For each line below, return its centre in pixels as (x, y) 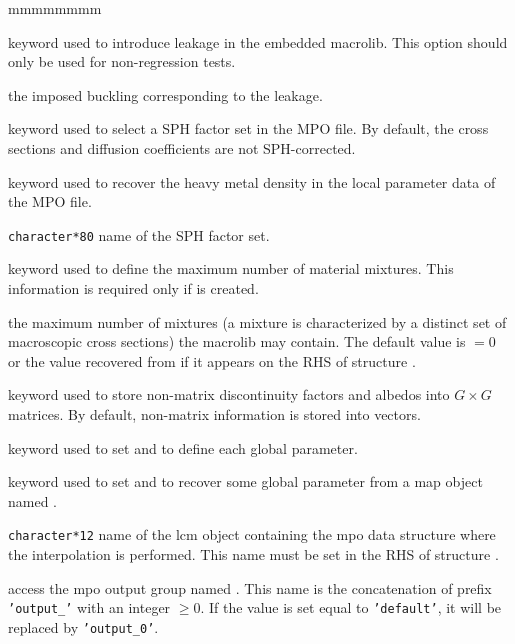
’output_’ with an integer (89, 607)
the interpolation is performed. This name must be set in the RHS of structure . (253, 554)
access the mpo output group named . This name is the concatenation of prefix (250, 587)
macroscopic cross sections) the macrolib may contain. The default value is (237, 341)
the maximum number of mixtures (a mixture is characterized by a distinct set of (257, 321)
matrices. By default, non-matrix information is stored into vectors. (214, 413)
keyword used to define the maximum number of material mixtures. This (231, 268)
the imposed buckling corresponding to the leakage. (165, 94)
